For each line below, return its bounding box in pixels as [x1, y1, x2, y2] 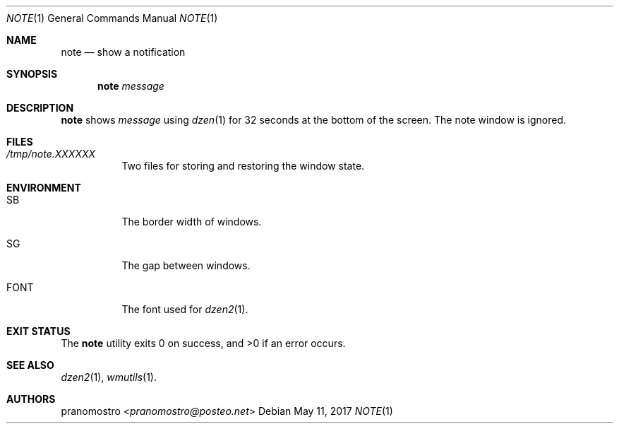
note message [97, 80, 164, 92]
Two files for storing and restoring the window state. [121, 160, 365, 172]
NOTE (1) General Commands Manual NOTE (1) [6, 12, 218, 24]
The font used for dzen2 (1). [121, 303, 248, 315]
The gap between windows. [121, 259, 251, 271]
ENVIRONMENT [6, 182, 81, 194]
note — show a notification [61, 46, 186, 58]
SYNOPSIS [6, 68, 58, 80]
